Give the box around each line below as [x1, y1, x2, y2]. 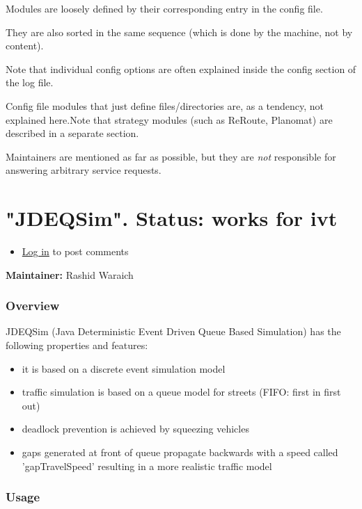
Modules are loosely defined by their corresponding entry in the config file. [6, 1, 323, 15]
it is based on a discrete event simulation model [22, 361, 226, 375]
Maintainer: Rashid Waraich [6, 267, 134, 282]
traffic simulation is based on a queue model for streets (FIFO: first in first [22, 385, 341, 399]
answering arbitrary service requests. [6, 163, 162, 177]
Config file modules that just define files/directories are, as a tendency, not [6, 98, 324, 113]
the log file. [6, 75, 54, 90]
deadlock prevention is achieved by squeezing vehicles [22, 421, 249, 436]
